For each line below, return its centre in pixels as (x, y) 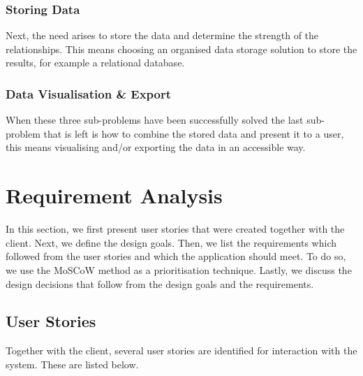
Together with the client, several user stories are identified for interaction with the (181, 350)
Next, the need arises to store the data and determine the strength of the (162, 35)
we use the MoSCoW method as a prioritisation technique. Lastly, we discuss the (179, 269)
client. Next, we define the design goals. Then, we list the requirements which (171, 242)
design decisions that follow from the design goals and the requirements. (160, 283)
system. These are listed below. (72, 364)
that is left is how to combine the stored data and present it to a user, (194, 133)
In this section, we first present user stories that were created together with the (175, 229)
